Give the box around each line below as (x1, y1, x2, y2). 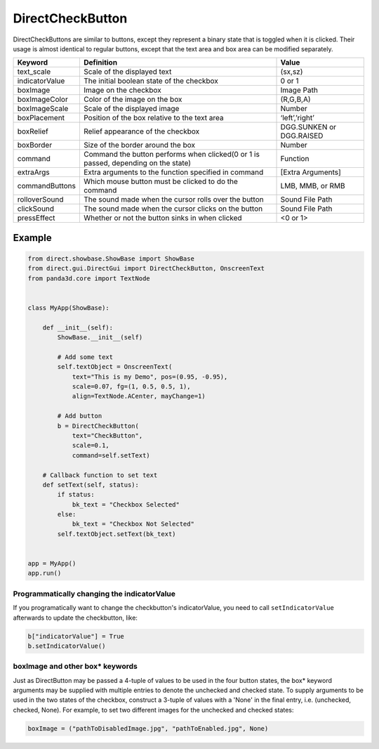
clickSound (17, 204, 55, 214)
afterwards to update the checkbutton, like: (13, 613, 138, 622)
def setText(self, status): (42, 481, 140, 488)
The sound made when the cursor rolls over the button (83, 195, 264, 204)
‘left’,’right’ (280, 113, 315, 123)
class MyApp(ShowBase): (27, 304, 110, 312)
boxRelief (17, 126, 48, 136)
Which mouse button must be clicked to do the (83, 176, 239, 186)
